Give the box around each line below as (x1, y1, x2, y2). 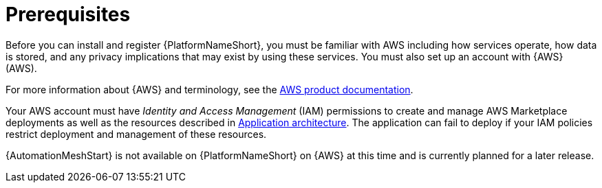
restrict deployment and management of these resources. (6, 128, 267, 140)
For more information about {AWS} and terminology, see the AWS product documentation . (6, 83, 413, 95)
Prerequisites (6, 3, 131, 26)
